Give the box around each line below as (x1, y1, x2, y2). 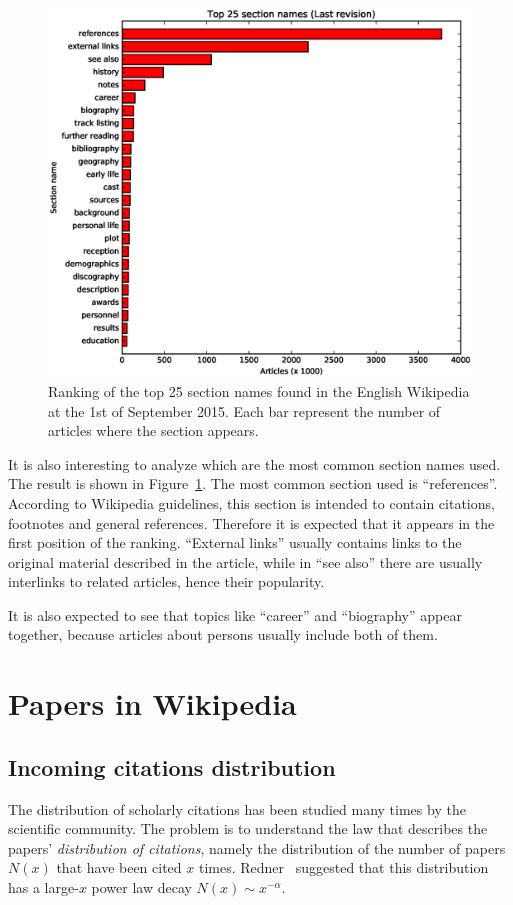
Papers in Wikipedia (8, 683, 297, 724)
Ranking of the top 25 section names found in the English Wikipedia (48, 380, 470, 401)
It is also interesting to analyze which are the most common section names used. (8, 453, 501, 474)
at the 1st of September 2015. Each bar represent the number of (48, 400, 441, 421)
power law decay (91, 877, 192, 898)
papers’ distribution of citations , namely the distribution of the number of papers (8, 837, 506, 858)
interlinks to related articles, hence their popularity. (8, 571, 325, 592)
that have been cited (56, 857, 182, 878)
